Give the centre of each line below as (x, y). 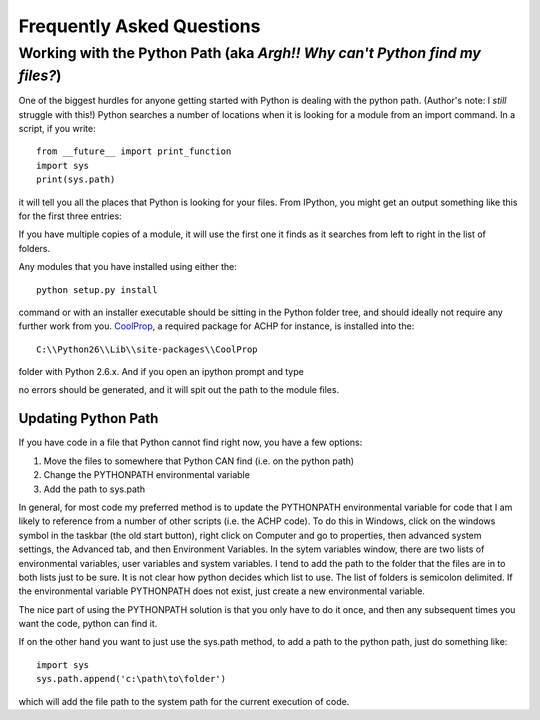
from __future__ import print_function (134, 151)
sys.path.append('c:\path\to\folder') (131, 679)
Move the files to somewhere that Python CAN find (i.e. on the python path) (199, 461)
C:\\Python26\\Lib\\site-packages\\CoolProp (147, 349)
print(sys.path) (76, 179)
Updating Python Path (88, 418)
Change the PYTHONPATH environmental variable (146, 475)
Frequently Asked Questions (139, 26)
